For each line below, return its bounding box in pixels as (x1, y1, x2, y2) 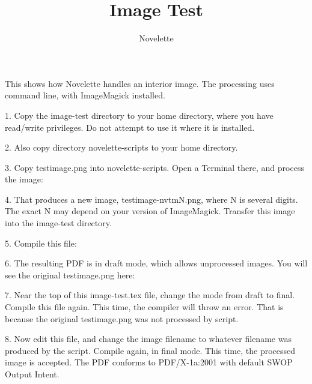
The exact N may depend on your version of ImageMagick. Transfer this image (5, 205, 295, 217)
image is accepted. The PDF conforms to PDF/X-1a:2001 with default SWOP (5, 356, 293, 368)
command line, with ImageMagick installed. (5, 89, 165, 101)
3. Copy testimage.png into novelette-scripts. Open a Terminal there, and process (5, 161, 304, 173)
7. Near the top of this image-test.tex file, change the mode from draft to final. (5, 289, 295, 301)
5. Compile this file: (5, 236, 77, 249)
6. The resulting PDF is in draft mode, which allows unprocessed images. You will (5, 257, 308, 269)
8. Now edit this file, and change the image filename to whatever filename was (5, 332, 292, 345)
